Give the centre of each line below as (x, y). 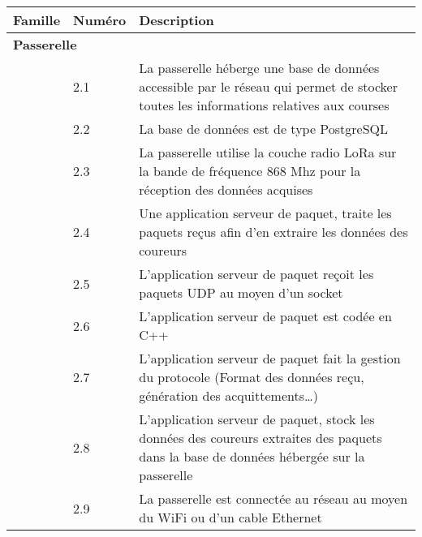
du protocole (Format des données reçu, (252, 377)
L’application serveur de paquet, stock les (257, 419)
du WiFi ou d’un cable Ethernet (230, 517)
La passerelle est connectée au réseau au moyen (273, 498)
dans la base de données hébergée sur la (252, 456)
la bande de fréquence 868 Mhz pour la (250, 171)
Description (177, 20)
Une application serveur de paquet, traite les (265, 213)
